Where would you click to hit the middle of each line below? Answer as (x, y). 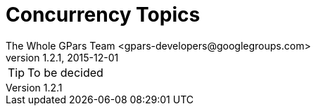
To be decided (65, 72)
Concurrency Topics (103, 15)
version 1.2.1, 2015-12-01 (62, 57)
